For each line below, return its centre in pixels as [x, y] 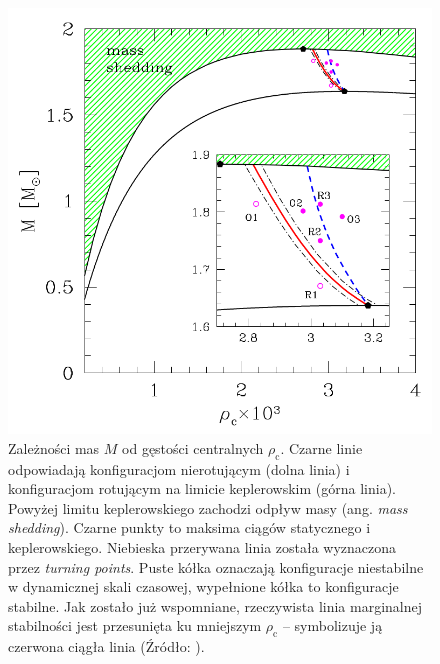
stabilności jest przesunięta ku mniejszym [135, 625]
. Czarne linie [321, 447]
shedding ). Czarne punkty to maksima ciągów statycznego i [189, 527]
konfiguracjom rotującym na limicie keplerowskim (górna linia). [202, 488]
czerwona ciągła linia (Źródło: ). [106, 646]
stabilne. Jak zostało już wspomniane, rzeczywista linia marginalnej [215, 605]
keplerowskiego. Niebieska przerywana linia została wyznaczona [202, 546]
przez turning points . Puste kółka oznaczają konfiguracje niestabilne [216, 566]
